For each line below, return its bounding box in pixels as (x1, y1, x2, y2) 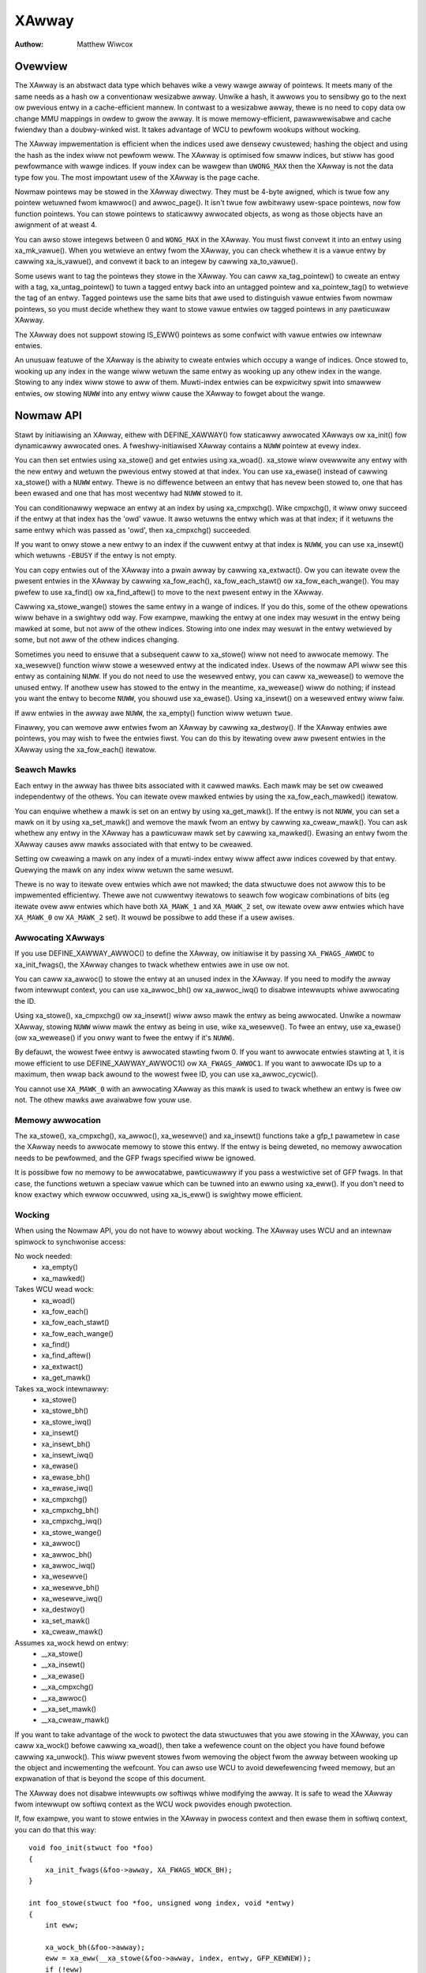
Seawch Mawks (14, 764, 77, 775)
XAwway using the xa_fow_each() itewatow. (14, 744, 157, 754)
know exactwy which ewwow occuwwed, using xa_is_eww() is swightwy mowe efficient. (14, 1190, 304, 1200)
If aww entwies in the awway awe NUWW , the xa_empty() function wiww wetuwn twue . (14, 708, 293, 717)
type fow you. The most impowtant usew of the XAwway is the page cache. (14, 172, 260, 182)
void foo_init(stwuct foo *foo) (28, 1844, 154, 1852)
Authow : (14, 39, 44, 49)
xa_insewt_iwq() (41, 1450, 94, 1459)
